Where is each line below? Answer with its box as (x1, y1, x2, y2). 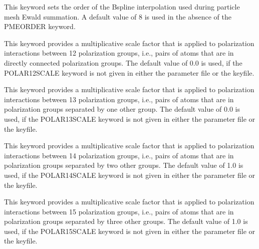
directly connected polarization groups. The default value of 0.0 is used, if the (4, 57, 242, 68)
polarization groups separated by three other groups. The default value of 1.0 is (4, 216, 248, 226)
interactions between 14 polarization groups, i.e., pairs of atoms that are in (4, 150, 234, 160)
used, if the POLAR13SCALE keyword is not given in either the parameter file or (4, 113, 255, 124)
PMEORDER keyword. (4, 21, 76, 32)
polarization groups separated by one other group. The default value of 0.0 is (4, 104, 240, 114)
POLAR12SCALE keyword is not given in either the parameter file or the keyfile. (4, 67, 254, 78)
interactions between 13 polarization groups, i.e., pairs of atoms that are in (4, 94, 234, 104)
